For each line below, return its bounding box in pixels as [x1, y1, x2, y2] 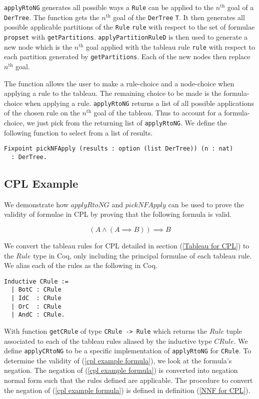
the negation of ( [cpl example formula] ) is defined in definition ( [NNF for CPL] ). [4, 384, 250, 395]
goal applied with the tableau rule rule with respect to [85, 41, 255, 52]
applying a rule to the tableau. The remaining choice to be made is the [4, 88, 221, 98]
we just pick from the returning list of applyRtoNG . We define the [26, 117, 227, 127]
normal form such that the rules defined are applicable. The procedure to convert [4, 375, 253, 385]
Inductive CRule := [4, 278, 68, 285]
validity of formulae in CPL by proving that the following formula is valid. [4, 209, 232, 219]
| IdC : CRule [11, 295, 61, 302]
